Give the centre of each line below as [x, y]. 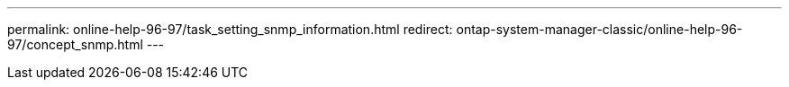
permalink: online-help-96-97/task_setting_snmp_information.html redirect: [230, 29]
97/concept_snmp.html [75, 44]
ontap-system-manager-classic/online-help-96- [599, 29]
